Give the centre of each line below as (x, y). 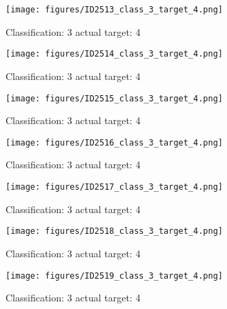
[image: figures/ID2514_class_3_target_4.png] (114, 54)
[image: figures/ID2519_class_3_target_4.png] (114, 276)
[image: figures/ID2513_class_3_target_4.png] (114, 10)
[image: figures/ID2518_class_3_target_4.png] (114, 231)
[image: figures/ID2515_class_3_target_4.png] (114, 98)
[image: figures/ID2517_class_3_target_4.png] (114, 187)
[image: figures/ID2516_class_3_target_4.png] (114, 142)
